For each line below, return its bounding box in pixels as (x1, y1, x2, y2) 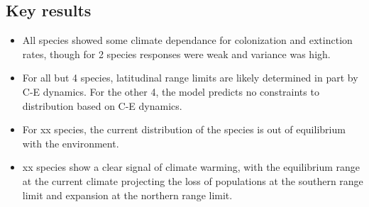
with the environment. (22, 135, 119, 150)
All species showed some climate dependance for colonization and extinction (22, 33, 353, 47)
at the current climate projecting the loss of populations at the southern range (22, 173, 363, 188)
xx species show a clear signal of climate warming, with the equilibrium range (22, 160, 360, 174)
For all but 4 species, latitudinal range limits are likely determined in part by (22, 70, 358, 85)
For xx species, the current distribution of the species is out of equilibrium (22, 122, 346, 137)
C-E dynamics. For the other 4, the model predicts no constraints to (22, 84, 319, 99)
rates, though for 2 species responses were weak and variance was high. (22, 46, 331, 61)
